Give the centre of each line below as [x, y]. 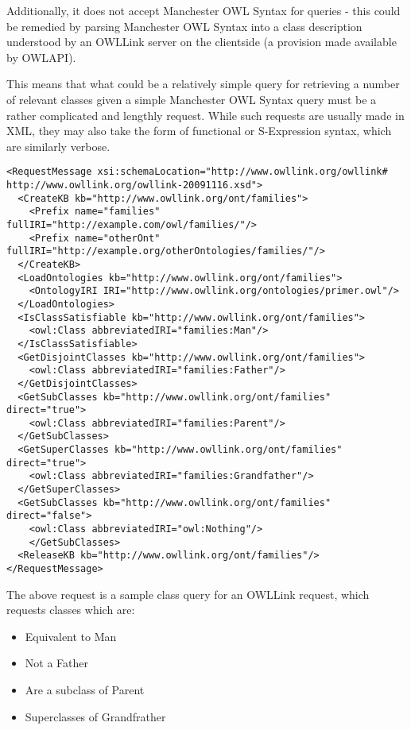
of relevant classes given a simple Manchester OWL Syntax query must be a [192, 99]
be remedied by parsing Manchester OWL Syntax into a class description [184, 26]
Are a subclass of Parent [85, 690]
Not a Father [56, 663]
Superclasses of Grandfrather [95, 716]
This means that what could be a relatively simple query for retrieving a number [203, 84]
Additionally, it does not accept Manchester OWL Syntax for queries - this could [204, 10]
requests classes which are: [71, 610]
